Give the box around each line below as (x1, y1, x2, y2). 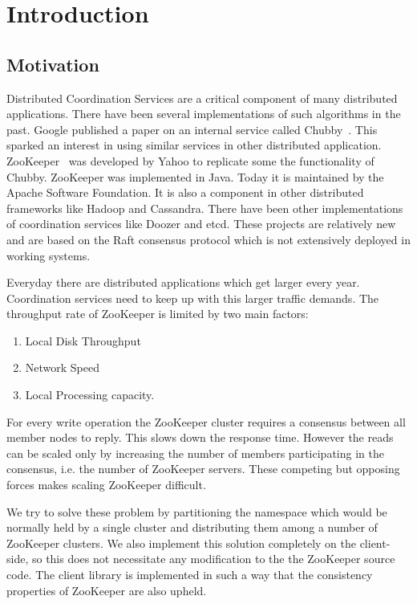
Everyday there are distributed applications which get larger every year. (6, 274, 360, 291)
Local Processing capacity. (25, 386, 155, 403)
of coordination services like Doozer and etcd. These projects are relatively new (6, 215, 396, 232)
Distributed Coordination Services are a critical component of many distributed (6, 89, 398, 106)
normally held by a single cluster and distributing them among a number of (6, 519, 378, 536)
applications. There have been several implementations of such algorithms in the (6, 105, 401, 122)
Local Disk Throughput (25, 332, 141, 349)
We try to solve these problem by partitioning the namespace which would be (6, 503, 387, 520)
